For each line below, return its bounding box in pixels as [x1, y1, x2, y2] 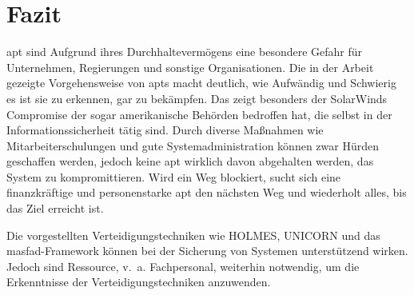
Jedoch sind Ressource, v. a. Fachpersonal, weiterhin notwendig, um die [6, 257, 360, 274]
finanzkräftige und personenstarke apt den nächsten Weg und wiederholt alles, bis [6, 184, 407, 201]
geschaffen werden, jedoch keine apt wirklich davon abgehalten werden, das [6, 153, 374, 169]
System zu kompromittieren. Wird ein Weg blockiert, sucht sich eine [6, 168, 341, 185]
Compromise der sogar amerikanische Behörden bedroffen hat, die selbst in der [6, 106, 392, 122]
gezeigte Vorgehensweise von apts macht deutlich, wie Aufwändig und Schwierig [6, 74, 396, 91]
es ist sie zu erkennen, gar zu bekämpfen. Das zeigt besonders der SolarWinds [6, 90, 388, 106]
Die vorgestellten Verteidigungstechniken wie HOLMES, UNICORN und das [6, 226, 380, 243]
